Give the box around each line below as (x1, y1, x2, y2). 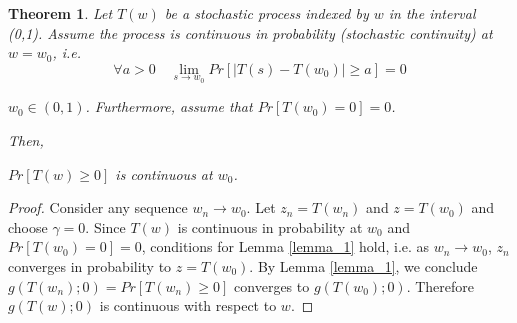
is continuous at (115, 163, 213, 184)
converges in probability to (8, 255, 172, 276)
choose (8, 216, 48, 237)
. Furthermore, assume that (85, 96, 253, 117)
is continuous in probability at (177, 216, 363, 237)
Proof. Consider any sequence (8, 197, 188, 218)
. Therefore (406, 275, 475, 296)
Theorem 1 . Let (8, 3, 113, 23)
